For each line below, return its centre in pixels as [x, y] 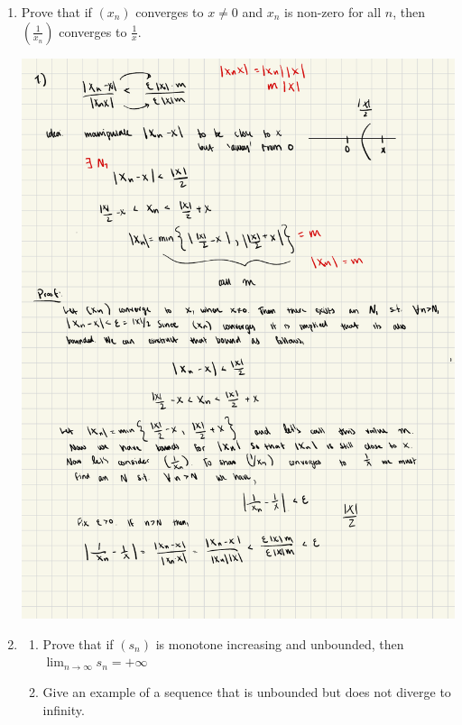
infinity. [64, 709]
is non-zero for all [333, 12]
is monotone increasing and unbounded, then [280, 643]
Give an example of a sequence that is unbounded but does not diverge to [247, 692]
